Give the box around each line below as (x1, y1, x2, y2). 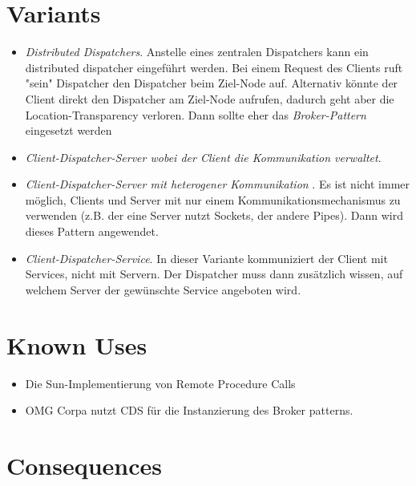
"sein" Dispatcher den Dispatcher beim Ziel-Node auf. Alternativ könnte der (25, 75, 398, 91)
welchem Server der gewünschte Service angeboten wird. (25, 281, 301, 298)
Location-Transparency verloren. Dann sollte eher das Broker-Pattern (25, 106, 366, 123)
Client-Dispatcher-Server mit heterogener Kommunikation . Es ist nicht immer (25, 176, 410, 192)
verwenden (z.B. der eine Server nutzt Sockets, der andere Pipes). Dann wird (25, 207, 403, 224)
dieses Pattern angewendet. (25, 223, 159, 240)
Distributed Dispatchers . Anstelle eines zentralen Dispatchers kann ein (25, 43, 369, 60)
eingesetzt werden (25, 122, 112, 139)
